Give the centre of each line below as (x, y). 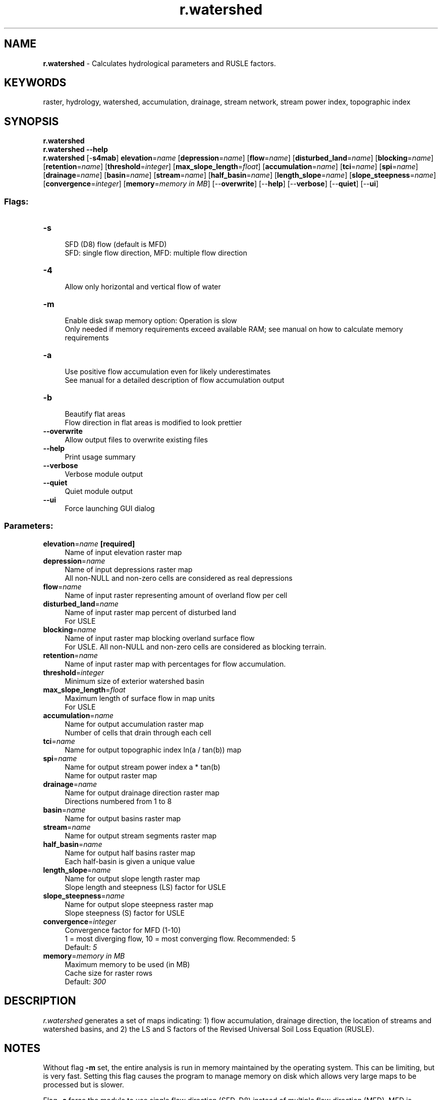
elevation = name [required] (89, 543)
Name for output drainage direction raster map (142, 792)
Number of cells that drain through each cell (138, 732)
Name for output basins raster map (123, 818)
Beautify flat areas (95, 414)
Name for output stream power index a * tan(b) (143, 767)
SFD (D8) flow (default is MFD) (116, 244)
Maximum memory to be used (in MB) (127, 964)
